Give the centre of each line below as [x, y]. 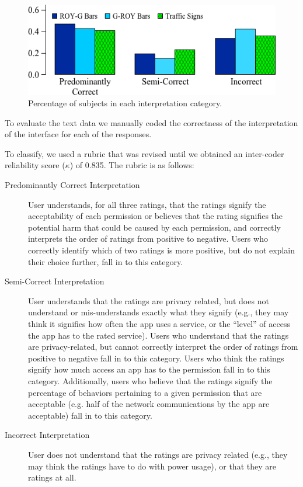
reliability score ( [35, 165]
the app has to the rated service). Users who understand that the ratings [159, 335]
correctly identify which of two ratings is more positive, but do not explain [161, 250]
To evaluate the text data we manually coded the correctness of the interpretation [151, 122]
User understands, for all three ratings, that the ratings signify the [147, 204]
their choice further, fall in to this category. [106, 261]
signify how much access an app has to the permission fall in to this [149, 369]
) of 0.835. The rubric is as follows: [132, 165]
